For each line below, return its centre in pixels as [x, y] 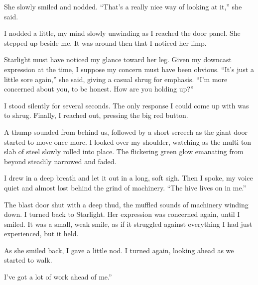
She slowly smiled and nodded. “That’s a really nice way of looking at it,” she [123, 6]
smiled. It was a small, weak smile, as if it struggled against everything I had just [128, 224]
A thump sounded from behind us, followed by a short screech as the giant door [126, 132]
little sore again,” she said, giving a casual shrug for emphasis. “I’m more [116, 79]
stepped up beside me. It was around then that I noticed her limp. [105, 43]
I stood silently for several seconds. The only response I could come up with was [127, 105]
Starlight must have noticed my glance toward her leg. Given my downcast [118, 59]
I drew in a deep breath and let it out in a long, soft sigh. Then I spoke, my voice [129, 178]
